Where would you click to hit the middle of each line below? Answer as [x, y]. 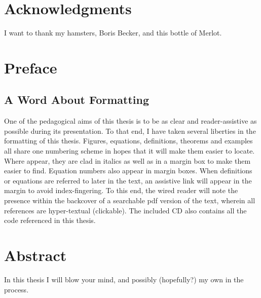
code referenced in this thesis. [50, 220]
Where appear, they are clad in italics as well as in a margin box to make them [127, 160]
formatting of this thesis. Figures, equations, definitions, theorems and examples [128, 141]
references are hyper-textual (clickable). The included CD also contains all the [125, 210]
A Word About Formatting [77, 100]
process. [16, 289]
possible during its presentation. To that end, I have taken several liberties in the [130, 131]
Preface [31, 67]
